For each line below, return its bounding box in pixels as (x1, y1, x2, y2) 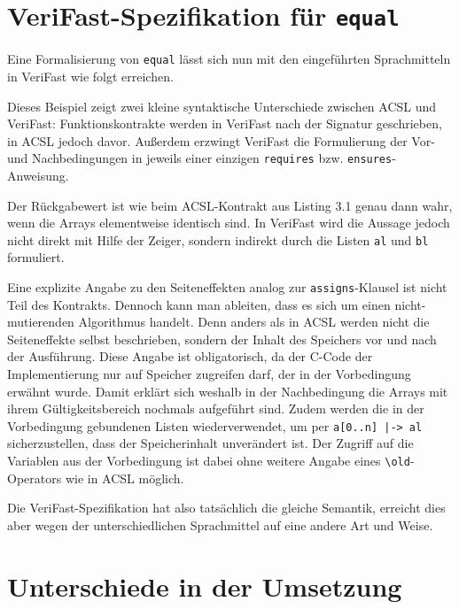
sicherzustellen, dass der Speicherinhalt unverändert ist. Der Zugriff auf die (7, 434, 414, 452)
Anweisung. (7, 166, 69, 184)
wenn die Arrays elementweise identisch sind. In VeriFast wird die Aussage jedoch (7, 213, 450, 232)
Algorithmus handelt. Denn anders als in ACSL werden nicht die (78, 312, 430, 331)
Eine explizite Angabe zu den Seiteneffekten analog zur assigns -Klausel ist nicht (7, 277, 447, 296)
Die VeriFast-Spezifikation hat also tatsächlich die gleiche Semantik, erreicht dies (7, 498, 446, 517)
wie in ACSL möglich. (65, 468, 184, 487)
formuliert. (7, 248, 65, 266)
